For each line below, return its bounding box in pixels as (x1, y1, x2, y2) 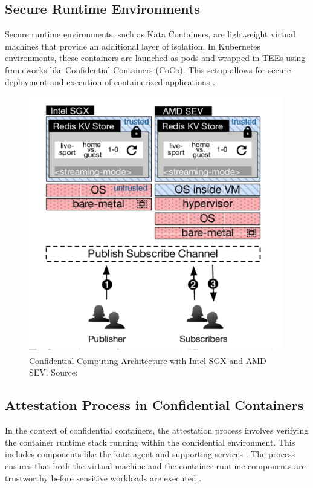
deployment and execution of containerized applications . (5, 75, 215, 88)
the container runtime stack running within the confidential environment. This (5, 435, 295, 448)
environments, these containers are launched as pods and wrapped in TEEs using (5, 51, 306, 64)
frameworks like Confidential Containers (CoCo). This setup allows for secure (5, 63, 291, 76)
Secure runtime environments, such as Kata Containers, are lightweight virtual (5, 28, 295, 41)
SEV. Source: (29, 366, 78, 379)
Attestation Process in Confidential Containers (5, 395, 304, 414)
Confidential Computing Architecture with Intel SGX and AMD (29, 354, 266, 366)
